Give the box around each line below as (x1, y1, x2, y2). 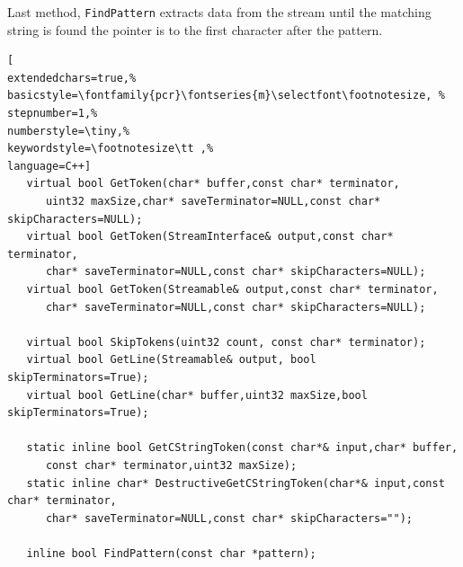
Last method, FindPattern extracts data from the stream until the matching (7, 3, 432, 21)
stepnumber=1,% (7, 107, 98, 120)
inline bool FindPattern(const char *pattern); (26, 546, 316, 560)
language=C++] (7, 159, 92, 173)
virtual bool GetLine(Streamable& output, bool (26, 353, 316, 367)
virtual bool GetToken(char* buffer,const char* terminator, (26, 177, 400, 190)
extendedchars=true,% (7, 71, 137, 84)
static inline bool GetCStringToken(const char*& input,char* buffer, (26, 441, 459, 455)
